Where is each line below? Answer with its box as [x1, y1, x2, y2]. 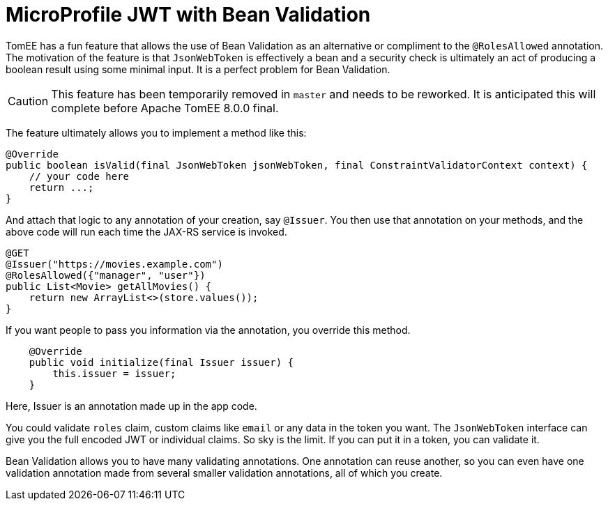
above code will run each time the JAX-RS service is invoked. [6, 225, 287, 238]
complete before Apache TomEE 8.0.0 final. [51, 100, 279, 115]
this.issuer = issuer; [52, 367, 176, 379]
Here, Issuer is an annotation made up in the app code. [6, 399, 257, 412]
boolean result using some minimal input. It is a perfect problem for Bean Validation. [6, 63, 390, 75]
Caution [8, 93, 49, 108]
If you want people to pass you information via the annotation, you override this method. [6, 323, 411, 336]
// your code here [29, 170, 130, 182]
